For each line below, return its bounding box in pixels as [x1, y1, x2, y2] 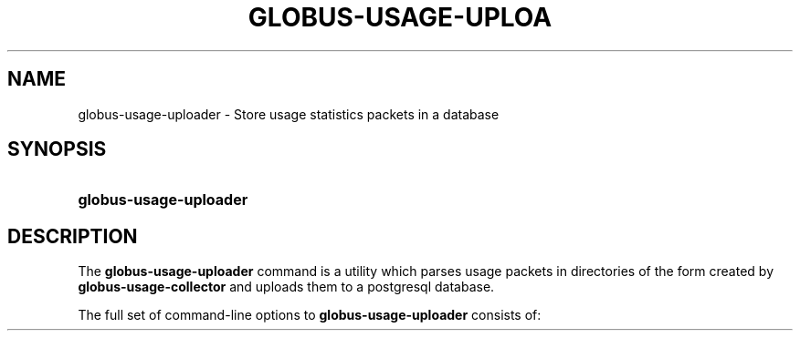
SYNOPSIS [7, 138, 107, 161]
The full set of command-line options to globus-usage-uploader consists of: [78, 307, 542, 323]
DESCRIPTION [7, 224, 138, 248]
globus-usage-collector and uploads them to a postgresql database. [78, 279, 495, 295]
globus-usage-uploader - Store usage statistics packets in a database [78, 106, 500, 122]
